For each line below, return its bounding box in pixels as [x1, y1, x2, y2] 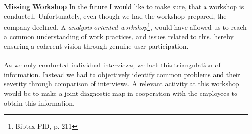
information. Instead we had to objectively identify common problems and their [4, 69, 240, 79]
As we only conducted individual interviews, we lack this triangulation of [4, 60, 220, 70]
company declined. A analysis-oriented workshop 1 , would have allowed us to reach [4, 21, 247, 32]
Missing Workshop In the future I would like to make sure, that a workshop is [4, 1, 244, 11]
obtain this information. [4, 97, 75, 107]
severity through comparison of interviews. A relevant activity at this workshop [4, 79, 239, 89]
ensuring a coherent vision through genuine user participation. [4, 41, 189, 51]
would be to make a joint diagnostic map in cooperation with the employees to [4, 88, 238, 98]
